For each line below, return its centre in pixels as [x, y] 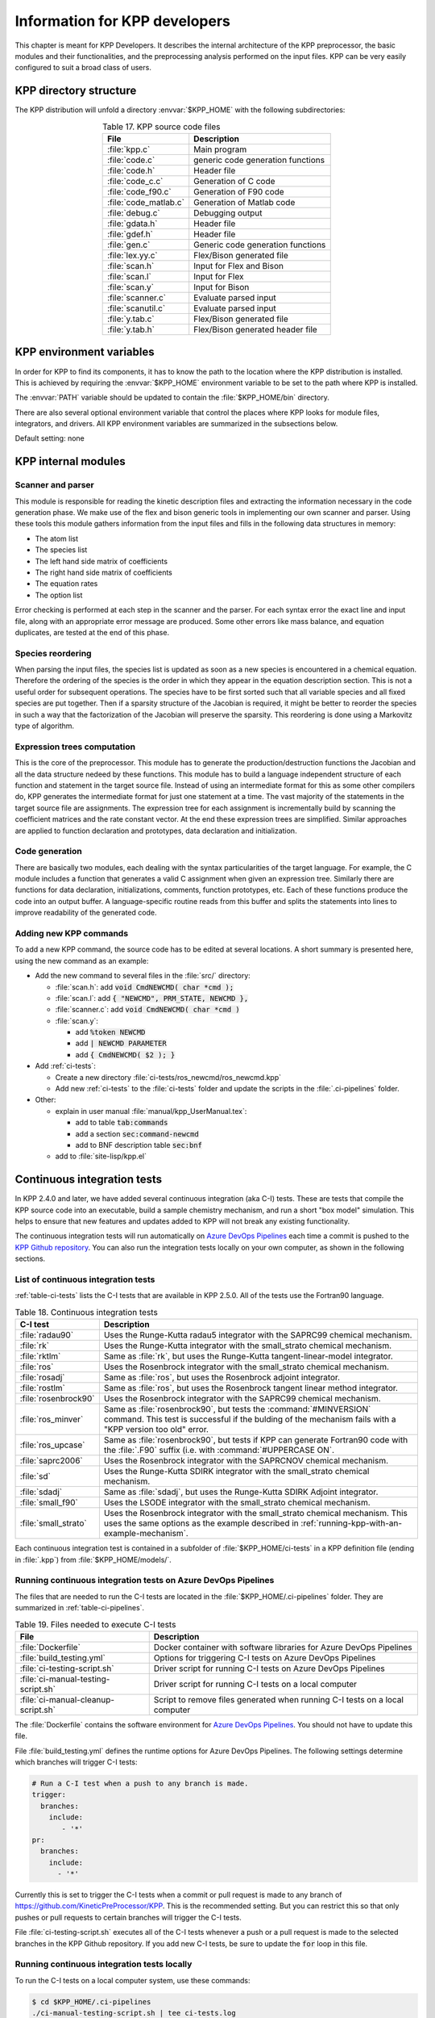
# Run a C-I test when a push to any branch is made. [140, 1783]
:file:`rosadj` [42, 1378]
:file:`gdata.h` [133, 224]
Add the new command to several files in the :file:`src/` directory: [143, 976]
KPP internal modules [70, 461]
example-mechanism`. [146, 1534]
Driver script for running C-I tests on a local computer [255, 1684]
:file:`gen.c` [129, 245]
